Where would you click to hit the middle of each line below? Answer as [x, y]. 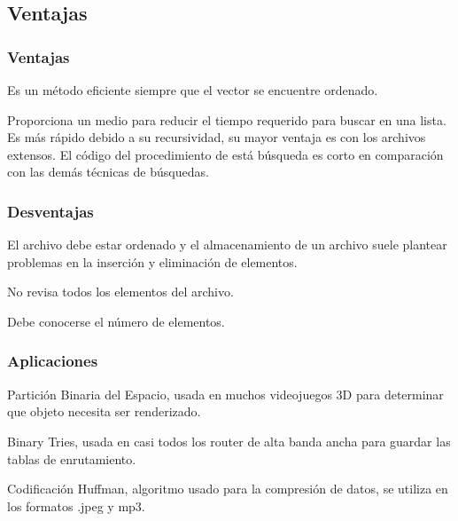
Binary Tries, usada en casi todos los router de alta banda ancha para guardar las [229, 441]
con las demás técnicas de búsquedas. [108, 172]
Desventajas [50, 211]
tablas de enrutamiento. [72, 458]
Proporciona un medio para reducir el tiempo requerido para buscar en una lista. [227, 119]
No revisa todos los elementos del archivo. [120, 292]
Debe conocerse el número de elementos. [116, 321]
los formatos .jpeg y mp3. [76, 505]
